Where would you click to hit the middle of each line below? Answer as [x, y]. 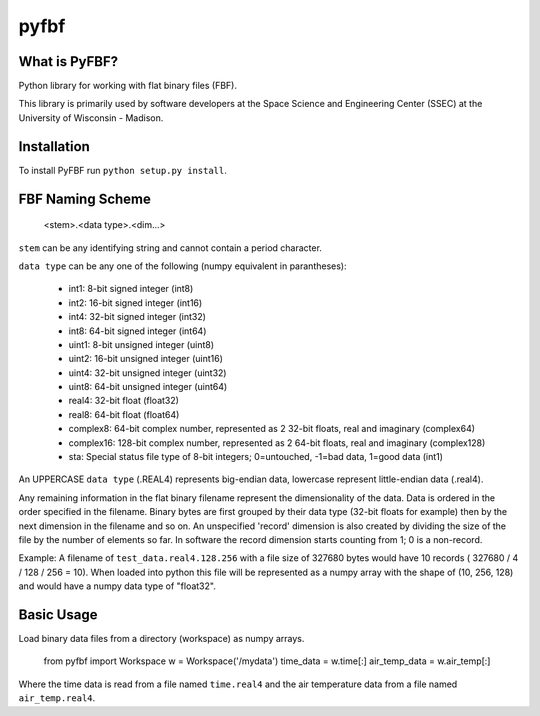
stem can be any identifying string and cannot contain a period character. [170, 247]
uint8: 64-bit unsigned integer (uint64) [148, 387]
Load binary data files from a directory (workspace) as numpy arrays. [161, 639]
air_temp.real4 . [57, 698]
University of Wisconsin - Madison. [91, 117]
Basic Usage [58, 614]
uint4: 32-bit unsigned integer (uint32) [147, 372]
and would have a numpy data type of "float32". [117, 586]
